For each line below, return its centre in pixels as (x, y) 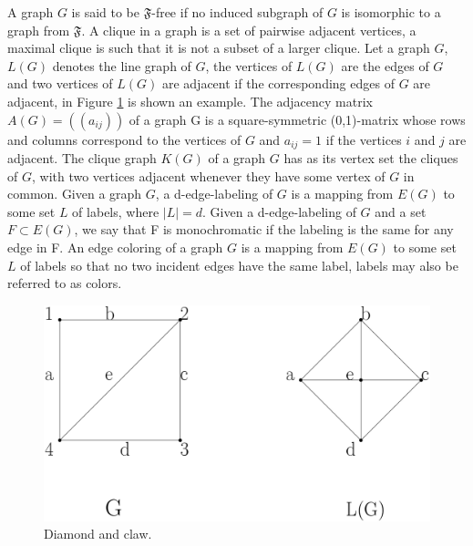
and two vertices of (60, 83)
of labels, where (116, 211)
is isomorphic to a (391, 12)
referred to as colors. (65, 283)
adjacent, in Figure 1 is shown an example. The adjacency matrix (190, 101)
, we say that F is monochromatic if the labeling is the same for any (264, 229)
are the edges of (385, 65)
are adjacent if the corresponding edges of (278, 83)
